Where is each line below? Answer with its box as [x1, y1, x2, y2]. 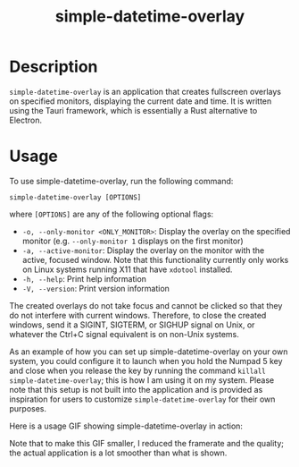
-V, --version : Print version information [21, 283, 170, 293]
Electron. [9, 115, 43, 125]
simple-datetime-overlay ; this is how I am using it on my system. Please [9, 374, 275, 386]
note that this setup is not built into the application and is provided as [9, 384, 263, 395]
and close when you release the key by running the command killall [9, 365, 266, 376]
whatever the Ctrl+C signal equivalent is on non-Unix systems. [9, 328, 239, 339]
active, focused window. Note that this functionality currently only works [21, 254, 289, 265]
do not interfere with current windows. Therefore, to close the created [9, 310, 267, 320]
